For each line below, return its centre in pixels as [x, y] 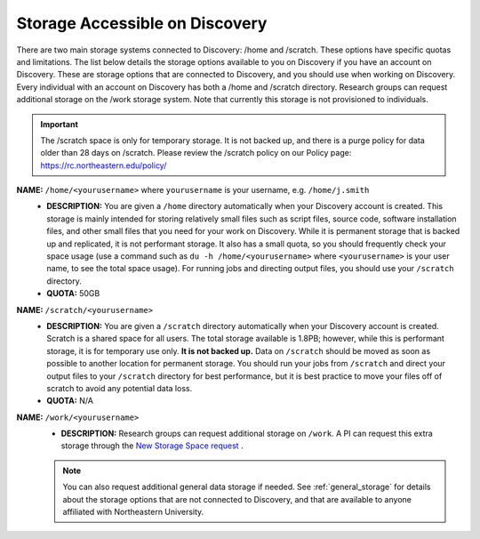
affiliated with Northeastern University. [133, 512]
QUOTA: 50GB [73, 294]
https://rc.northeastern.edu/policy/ [104, 165]
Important [60, 124]
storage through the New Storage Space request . [152, 446]
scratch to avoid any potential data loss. [120, 388]
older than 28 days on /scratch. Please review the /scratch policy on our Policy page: [196, 153]
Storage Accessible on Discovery [142, 23]
